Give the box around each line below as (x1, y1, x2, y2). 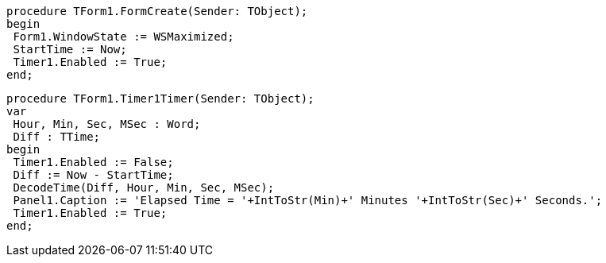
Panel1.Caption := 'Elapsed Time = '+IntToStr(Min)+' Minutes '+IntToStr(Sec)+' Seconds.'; (13, 194, 603, 207)
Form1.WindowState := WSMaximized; (13, 30, 234, 43)
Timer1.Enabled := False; (13, 156, 174, 168)
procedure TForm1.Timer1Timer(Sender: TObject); (6, 92, 315, 105)
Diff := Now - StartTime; (13, 168, 174, 181)
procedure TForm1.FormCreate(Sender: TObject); (6, 5, 308, 17)
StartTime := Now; (13, 43, 127, 56)
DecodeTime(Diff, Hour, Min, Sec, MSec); (13, 181, 275, 194)
